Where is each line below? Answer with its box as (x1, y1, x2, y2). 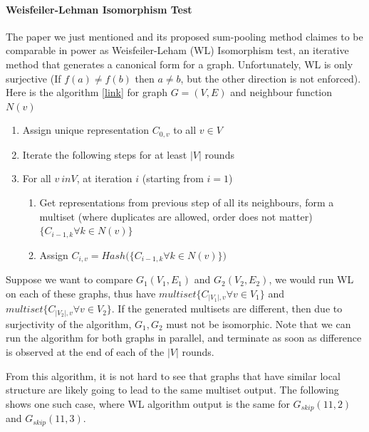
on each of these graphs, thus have (6, 285, 156, 300)
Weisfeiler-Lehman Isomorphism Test (6, 1, 192, 16)
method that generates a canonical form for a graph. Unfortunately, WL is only (6, 56, 353, 71)
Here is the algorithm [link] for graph (6, 85, 167, 100)
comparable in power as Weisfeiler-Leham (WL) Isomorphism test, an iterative (6, 43, 349, 58)
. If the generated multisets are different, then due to (111, 301, 343, 316)
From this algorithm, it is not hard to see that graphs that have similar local (6, 368, 341, 383)
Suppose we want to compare (6, 272, 133, 287)
